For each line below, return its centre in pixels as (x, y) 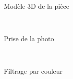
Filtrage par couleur (33, 71)
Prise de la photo (29, 39)
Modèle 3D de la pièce (36, 6)
